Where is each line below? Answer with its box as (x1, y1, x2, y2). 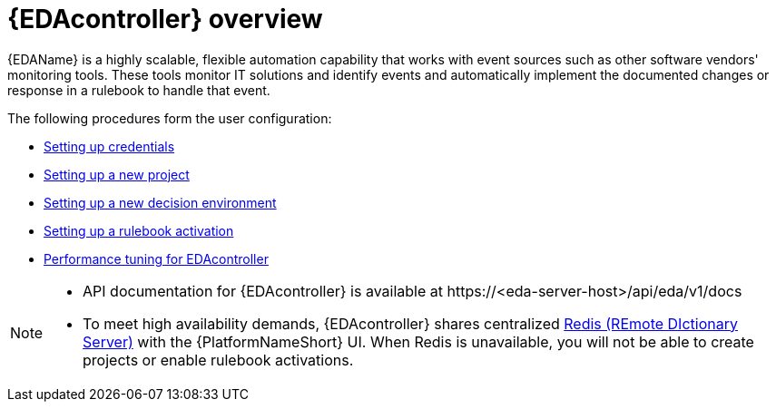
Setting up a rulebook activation (44, 222, 234, 239)
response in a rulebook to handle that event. (7, 82, 270, 98)
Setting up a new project (44, 166, 190, 182)
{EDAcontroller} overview (7, 4, 323, 34)
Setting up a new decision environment (44, 194, 277, 210)
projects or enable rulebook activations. (83, 350, 354, 369)
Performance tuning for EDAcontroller (44, 250, 269, 267)
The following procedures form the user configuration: (7, 110, 332, 126)
